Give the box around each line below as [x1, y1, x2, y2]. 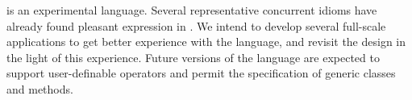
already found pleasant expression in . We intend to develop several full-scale [6, 17, 386, 34]
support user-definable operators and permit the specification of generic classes [6, 65, 396, 81]
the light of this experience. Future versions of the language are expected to [6, 48, 380, 65]
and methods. [6, 80, 73, 97]
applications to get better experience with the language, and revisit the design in [6, 33, 406, 50]
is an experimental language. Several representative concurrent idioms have [6, 2, 377, 18]
